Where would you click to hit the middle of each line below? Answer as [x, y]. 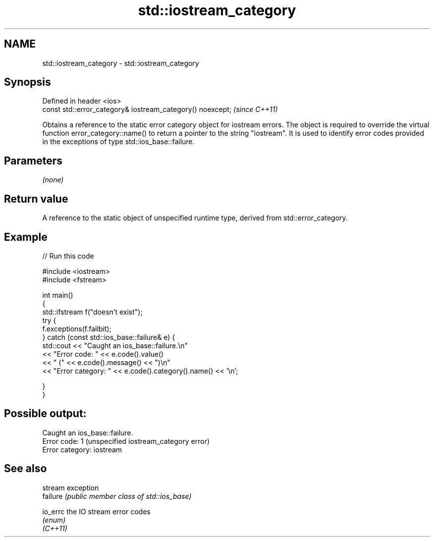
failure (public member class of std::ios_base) [117, 496]
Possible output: [45, 414]
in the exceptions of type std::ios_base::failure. [118, 142]
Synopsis [27, 82]
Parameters [33, 161]
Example [26, 237]
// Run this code [68, 256]
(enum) [54, 520]
